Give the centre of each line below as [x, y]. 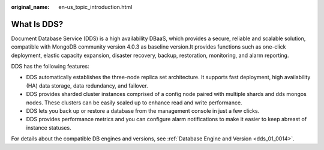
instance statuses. [49, 127]
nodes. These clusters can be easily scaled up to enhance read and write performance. [134, 103]
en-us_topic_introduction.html [95, 7]
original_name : [30, 7]
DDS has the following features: [50, 67]
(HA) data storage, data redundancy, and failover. [87, 85]
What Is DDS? [37, 24]
